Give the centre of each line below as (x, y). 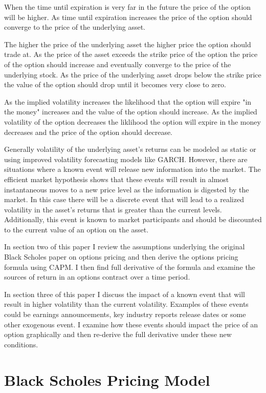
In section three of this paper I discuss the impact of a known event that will (125, 294)
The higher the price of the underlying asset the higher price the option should (128, 44)
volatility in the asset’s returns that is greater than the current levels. (113, 209)
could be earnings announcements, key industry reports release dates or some (125, 314)
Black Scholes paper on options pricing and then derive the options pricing (121, 257)
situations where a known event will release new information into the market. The (132, 169)
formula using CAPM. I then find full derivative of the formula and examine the (130, 267)
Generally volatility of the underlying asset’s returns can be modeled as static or (130, 149)
